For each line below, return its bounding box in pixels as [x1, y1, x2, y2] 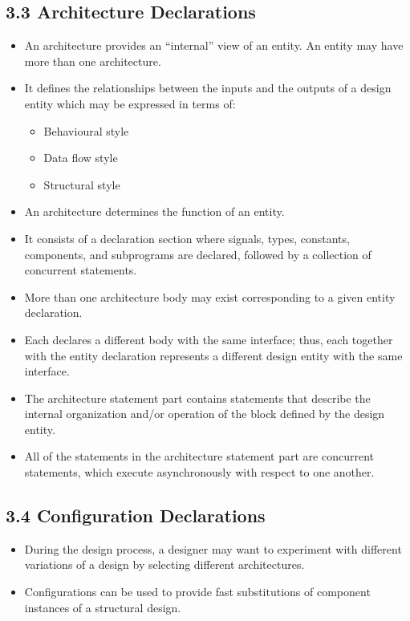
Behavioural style [43, 122, 129, 139]
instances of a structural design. [24, 599, 181, 615]
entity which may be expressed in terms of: [24, 95, 236, 112]
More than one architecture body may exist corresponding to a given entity [24, 288, 396, 305]
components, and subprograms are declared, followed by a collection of [24, 246, 371, 262]
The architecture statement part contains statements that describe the [24, 389, 371, 406]
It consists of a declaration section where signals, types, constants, [24, 229, 350, 246]
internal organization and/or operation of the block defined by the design [24, 405, 385, 422]
